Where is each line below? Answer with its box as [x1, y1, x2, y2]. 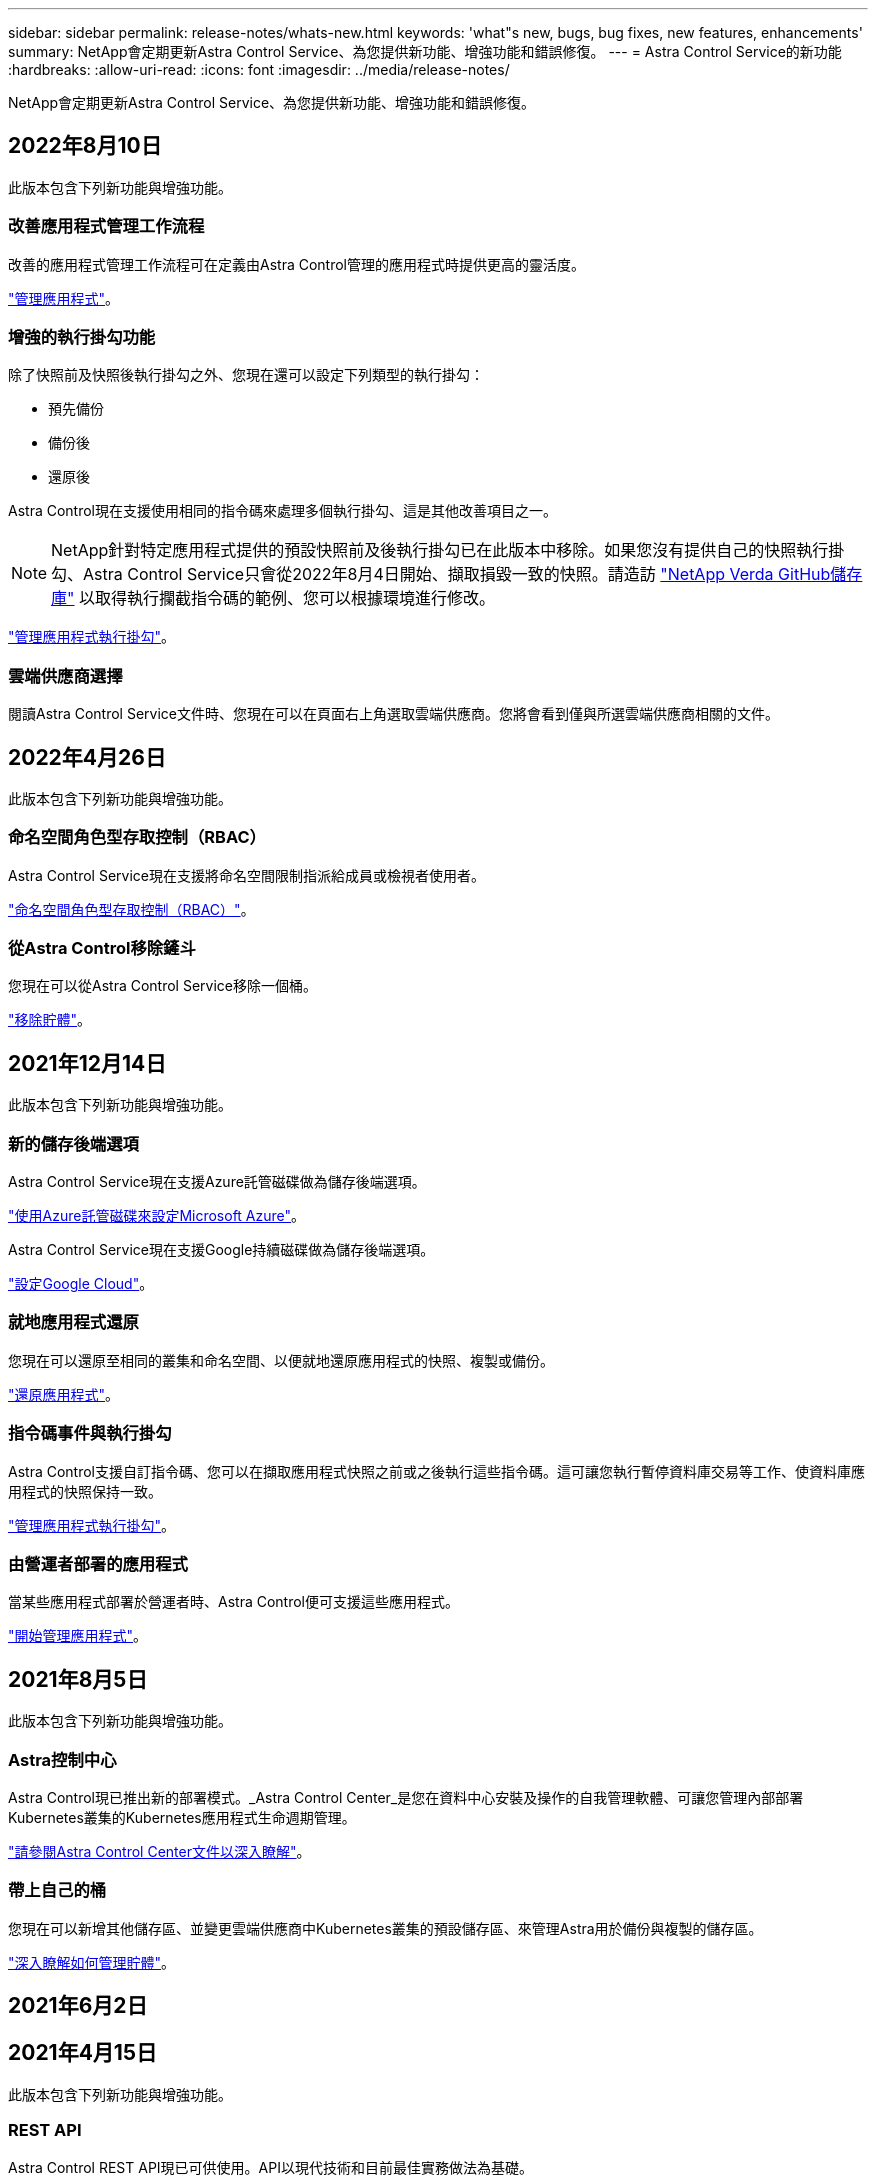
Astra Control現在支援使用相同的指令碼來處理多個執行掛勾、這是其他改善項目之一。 [8, 502, 557, 520]
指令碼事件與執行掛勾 [8, 1423, 172, 1444]
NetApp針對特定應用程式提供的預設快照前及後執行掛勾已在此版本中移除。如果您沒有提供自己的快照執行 [51, 540, 829, 561]
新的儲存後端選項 [8, 1133, 139, 1154]
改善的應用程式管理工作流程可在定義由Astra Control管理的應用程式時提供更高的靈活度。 [8, 255, 585, 273]
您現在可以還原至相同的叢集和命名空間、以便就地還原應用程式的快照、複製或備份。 [8, 1351, 554, 1369]
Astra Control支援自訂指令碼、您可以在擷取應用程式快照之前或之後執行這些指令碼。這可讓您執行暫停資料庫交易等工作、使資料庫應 [8, 1462, 865, 1480]
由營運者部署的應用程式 [8, 1553, 188, 1574]
